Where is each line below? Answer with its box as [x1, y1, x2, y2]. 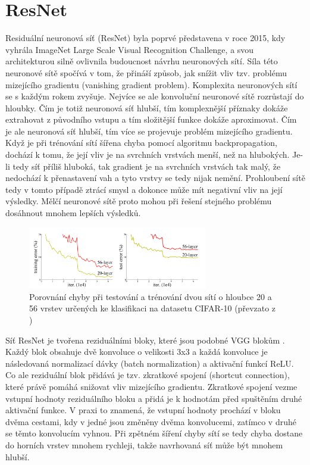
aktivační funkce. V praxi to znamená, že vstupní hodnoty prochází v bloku [5, 404, 281, 416]
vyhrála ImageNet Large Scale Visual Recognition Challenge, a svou [5, 43, 254, 55]
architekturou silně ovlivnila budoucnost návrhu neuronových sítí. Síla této [5, 55, 278, 67]
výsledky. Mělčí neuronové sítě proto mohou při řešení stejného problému [5, 195, 272, 207]
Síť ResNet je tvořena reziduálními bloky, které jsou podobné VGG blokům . [5, 333, 285, 346]
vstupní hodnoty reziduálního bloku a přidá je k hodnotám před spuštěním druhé [5, 392, 302, 404]
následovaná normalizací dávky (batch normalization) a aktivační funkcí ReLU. [5, 357, 294, 369]
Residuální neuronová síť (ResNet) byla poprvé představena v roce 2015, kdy [5, 32, 286, 44]
